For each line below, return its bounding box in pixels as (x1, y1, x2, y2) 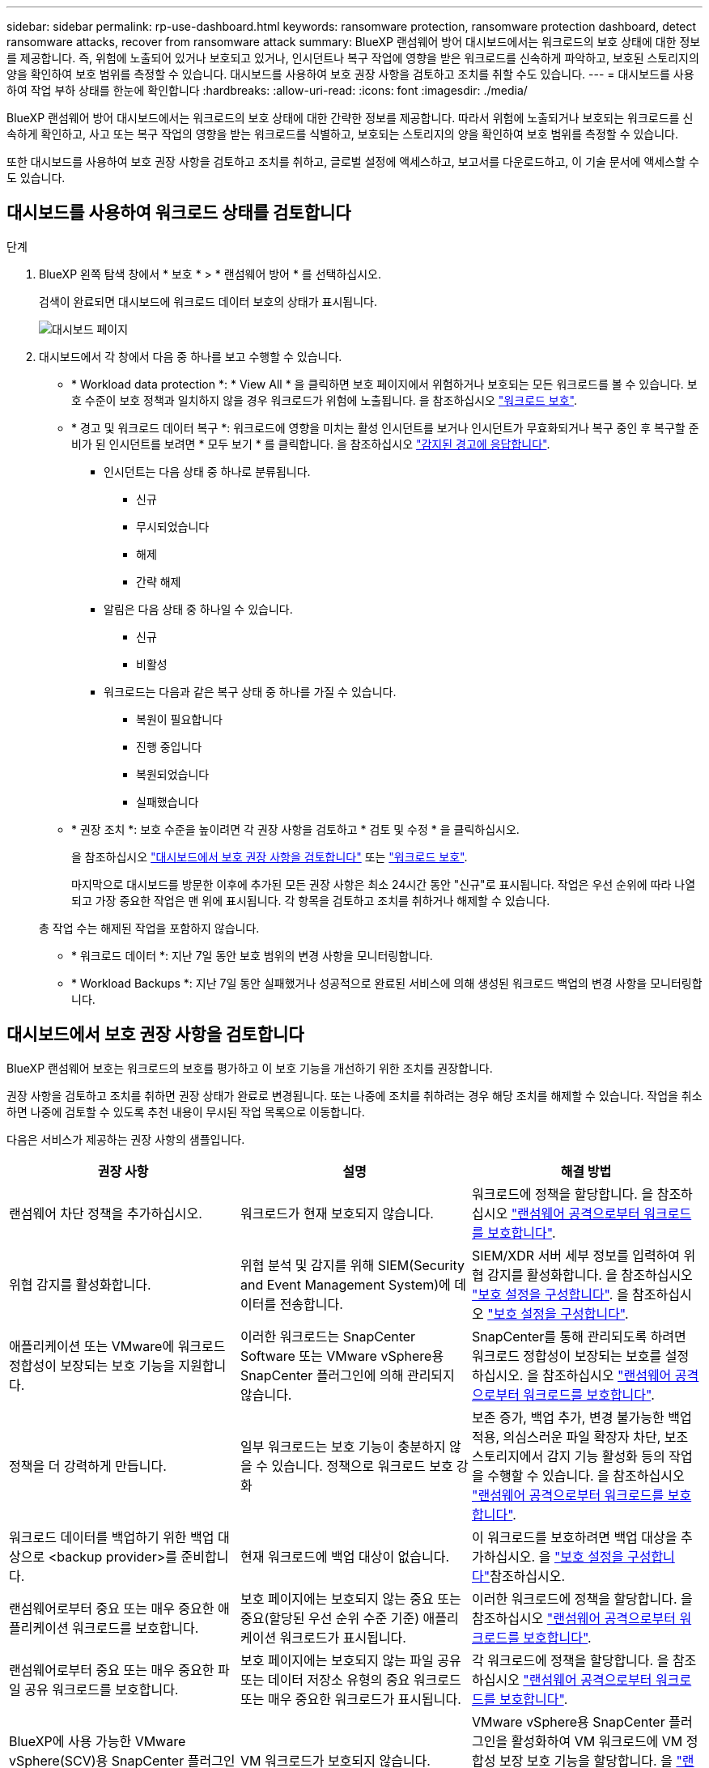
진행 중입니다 (136, 739, 202, 754)
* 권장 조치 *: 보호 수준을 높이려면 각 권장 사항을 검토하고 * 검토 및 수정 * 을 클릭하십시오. (71, 822, 520, 836)
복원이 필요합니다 (136, 712, 223, 726)
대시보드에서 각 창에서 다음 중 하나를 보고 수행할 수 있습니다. (39, 349, 342, 363)
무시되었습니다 (136, 519, 210, 533)
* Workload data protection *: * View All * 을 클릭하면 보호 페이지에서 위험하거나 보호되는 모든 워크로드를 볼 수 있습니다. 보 (71, 376, 698, 391)
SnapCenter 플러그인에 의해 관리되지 (240, 1366, 455, 1383)
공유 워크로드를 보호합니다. (24, 1681, 179, 1698)
